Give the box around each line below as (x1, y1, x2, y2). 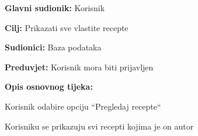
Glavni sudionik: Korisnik (5, 2, 105, 13)
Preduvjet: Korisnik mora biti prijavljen (5, 60, 154, 73)
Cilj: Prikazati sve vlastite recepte (5, 21, 128, 33)
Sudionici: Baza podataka (5, 41, 102, 53)
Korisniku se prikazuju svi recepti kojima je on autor (5, 120, 194, 132)
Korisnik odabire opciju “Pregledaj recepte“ (5, 100, 161, 112)
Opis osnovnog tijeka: (5, 80, 93, 93)
